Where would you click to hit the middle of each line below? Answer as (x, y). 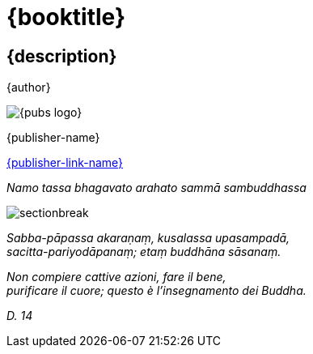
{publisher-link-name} (65, 163)
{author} (29, 87)
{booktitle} (66, 17)
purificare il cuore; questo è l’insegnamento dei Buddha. (156, 291)
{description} (62, 56)
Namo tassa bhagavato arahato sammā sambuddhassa (156, 188)
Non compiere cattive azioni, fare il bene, (116, 277)
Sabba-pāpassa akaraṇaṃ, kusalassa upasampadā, (148, 238)
